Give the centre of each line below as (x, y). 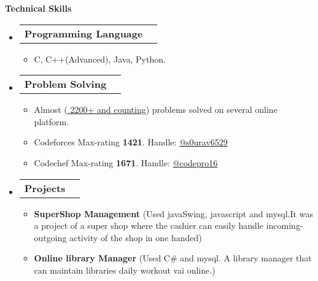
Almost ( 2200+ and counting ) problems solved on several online (156, 110)
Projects (45, 188)
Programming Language (83, 33)
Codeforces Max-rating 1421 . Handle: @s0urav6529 (131, 142)
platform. (52, 121)
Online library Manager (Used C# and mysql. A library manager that (173, 258)
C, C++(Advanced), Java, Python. (100, 59)
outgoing (50, 237)
